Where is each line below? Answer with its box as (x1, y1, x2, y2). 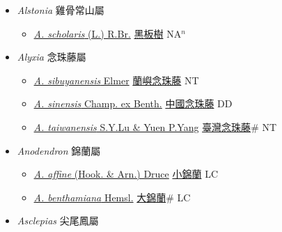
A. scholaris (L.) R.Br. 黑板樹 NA (33, 26, 182, 40)
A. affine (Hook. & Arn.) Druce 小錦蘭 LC (33, 167, 218, 181)
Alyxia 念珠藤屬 (17, 49, 86, 64)
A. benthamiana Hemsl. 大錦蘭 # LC (33, 190, 191, 204)
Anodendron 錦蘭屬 (17, 143, 101, 157)
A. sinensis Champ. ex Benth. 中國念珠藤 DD (33, 96, 233, 111)
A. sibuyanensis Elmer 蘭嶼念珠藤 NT (33, 72, 199, 87)
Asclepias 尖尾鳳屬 (17, 213, 99, 228)
